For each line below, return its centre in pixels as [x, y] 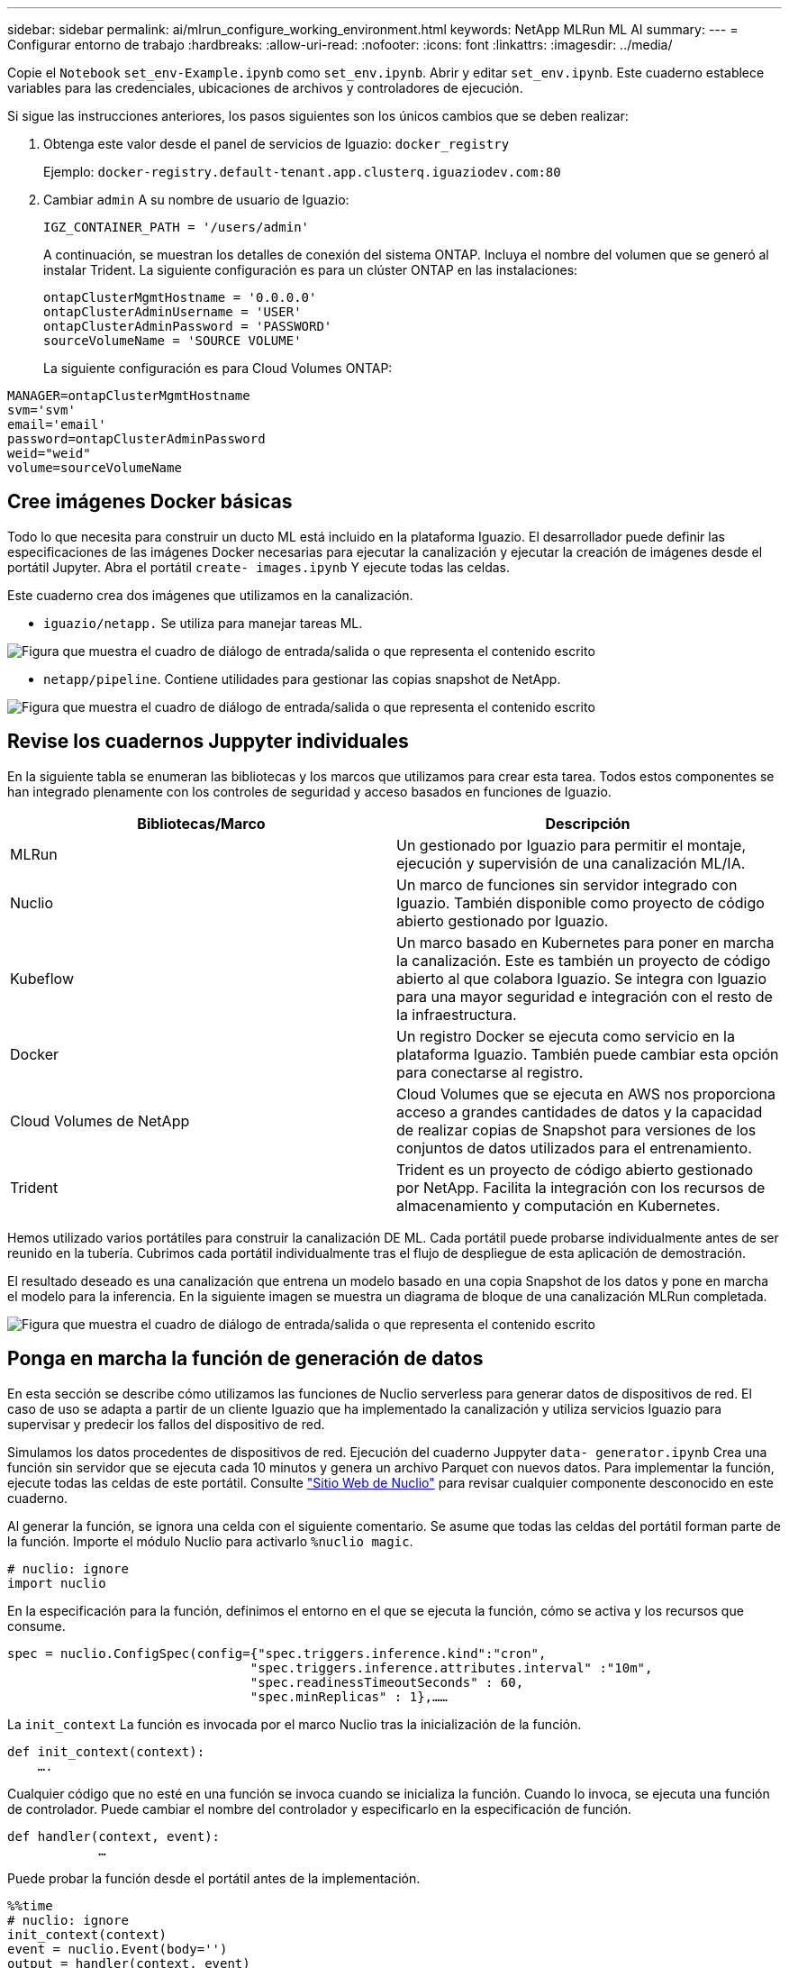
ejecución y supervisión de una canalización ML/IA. [571, 863]
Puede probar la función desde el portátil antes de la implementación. [214, 1878]
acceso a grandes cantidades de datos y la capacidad [580, 1112]
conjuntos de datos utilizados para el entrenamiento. [574, 1148]
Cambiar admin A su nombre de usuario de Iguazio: [196, 200]
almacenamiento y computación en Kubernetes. [558, 1205]
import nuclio [57, 1583]
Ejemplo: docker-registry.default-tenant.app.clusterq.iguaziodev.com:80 [302, 172]
